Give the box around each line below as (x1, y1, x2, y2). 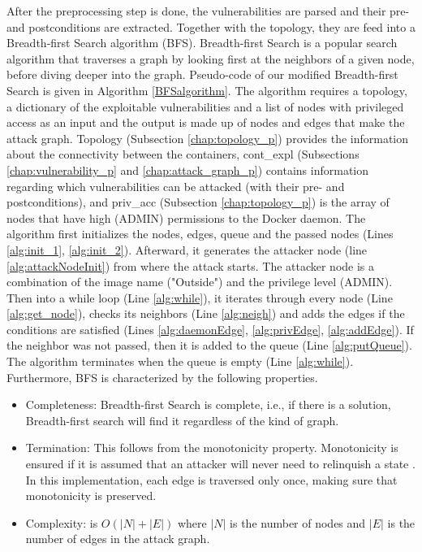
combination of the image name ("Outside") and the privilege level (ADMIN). (6, 273, 393, 290)
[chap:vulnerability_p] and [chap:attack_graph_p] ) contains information (6, 161, 368, 178)
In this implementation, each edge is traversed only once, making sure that (25, 471, 398, 488)
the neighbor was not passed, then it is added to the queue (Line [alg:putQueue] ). (6, 337, 412, 354)
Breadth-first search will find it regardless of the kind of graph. (25, 411, 339, 428)
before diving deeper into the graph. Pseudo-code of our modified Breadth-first (6, 66, 398, 83)
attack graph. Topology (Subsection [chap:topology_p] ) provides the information (6, 129, 409, 146)
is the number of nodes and (230, 514, 366, 531)
